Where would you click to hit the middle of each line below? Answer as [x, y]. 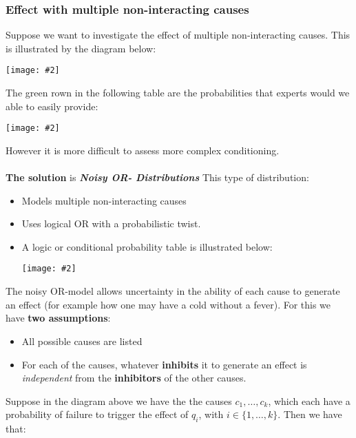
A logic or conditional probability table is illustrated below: [147, 246]
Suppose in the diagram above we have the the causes [119, 400]
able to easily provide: [52, 106]
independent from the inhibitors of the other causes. [134, 378]
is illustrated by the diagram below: [81, 48]
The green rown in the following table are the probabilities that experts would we [178, 93]
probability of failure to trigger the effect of [97, 414]
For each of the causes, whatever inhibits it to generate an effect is [164, 364]
